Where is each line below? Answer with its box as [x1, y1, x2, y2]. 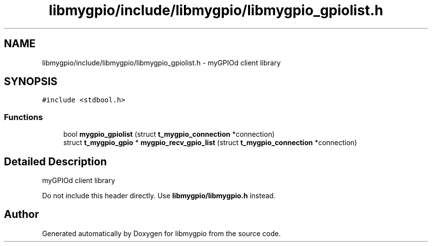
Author [4, 208, 39, 221]
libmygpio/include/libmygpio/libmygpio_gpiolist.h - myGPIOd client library [42, 58, 281, 67]
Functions [4, 112, 43, 122]
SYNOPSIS [4, 75, 58, 88]
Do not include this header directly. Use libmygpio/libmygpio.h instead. [42, 191, 276, 200]
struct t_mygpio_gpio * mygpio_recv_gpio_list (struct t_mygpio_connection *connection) [63, 138, 357, 147]
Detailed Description [4, 155, 107, 168]
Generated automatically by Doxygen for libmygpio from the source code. [42, 229, 281, 238]
